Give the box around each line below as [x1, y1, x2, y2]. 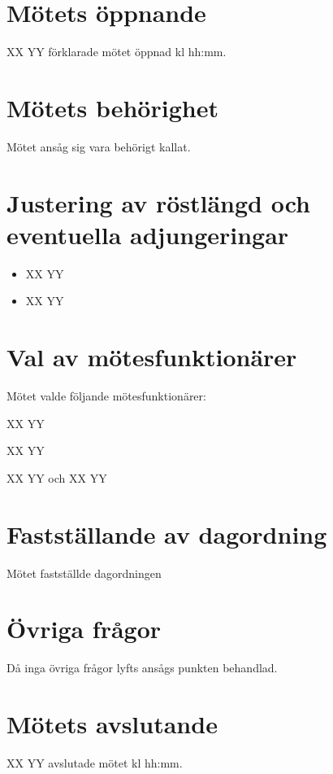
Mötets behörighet [6, 90, 218, 124]
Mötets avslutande [6, 707, 218, 741]
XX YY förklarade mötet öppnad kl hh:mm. [6, 43, 227, 60]
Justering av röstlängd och [6, 186, 310, 219]
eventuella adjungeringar [6, 217, 289, 251]
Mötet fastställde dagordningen [6, 564, 162, 581]
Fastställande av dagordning [6, 517, 327, 550]
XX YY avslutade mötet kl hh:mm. [6, 754, 183, 771]
